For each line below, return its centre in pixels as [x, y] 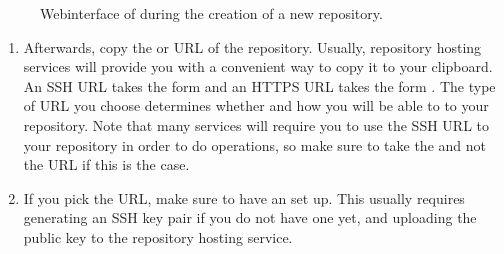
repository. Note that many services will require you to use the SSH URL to [256, 124]
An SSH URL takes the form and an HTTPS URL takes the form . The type [259, 85]
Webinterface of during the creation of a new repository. [211, 13]
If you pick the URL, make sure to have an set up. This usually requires [244, 197]
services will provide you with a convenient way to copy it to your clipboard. [258, 66]
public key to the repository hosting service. [158, 236]
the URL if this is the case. [106, 164]
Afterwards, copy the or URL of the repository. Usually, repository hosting [252, 46]
